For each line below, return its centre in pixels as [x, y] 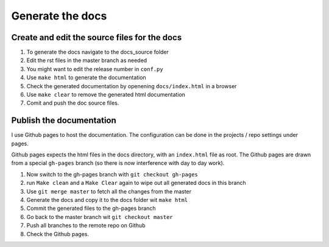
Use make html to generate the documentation [86, 78]
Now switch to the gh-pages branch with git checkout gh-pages [112, 174]
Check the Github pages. [58, 234]
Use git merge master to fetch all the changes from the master [109, 191]
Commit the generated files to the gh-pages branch [91, 208]
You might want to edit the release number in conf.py [95, 69]
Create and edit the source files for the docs [97, 37]
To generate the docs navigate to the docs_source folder [97, 52]
